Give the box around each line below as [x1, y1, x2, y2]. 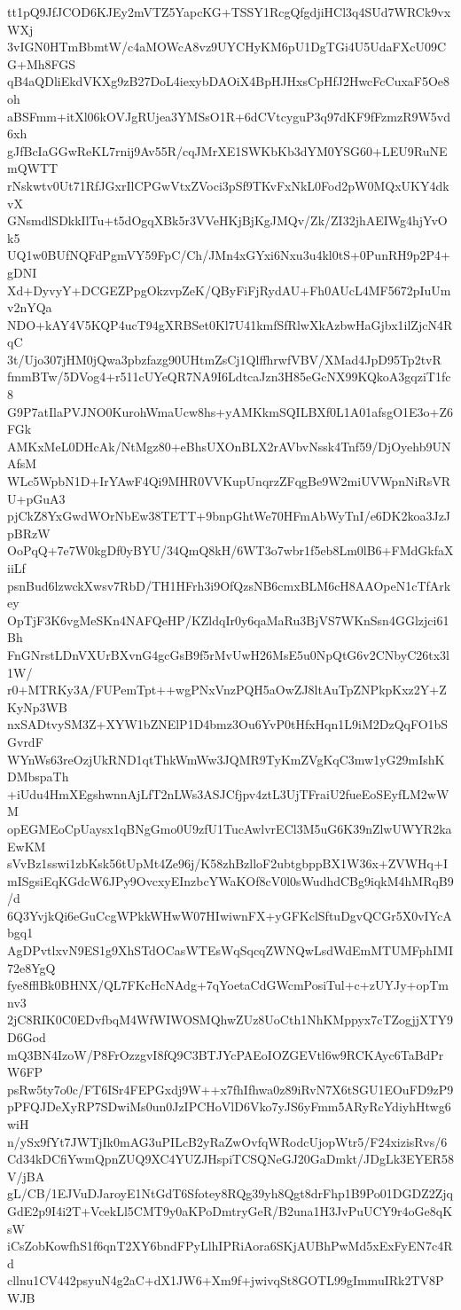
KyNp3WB [7, 697, 67, 716]
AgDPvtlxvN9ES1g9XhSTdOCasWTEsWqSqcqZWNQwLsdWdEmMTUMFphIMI [7, 941, 453, 960]
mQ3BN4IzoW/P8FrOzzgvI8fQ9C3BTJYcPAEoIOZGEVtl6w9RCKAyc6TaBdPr [7, 1045, 444, 1063]
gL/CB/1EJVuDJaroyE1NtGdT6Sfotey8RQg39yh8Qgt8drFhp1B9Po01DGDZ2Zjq [7, 1184, 454, 1203]
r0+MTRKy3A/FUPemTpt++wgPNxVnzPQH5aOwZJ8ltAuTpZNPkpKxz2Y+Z [7, 680, 447, 699]
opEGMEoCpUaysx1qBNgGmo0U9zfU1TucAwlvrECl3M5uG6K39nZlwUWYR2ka [7, 819, 452, 837]
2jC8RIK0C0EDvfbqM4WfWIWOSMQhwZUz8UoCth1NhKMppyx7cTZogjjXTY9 [7, 1010, 454, 1029]
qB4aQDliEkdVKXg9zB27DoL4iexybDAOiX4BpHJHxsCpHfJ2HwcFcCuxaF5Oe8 [7, 72, 450, 90]
